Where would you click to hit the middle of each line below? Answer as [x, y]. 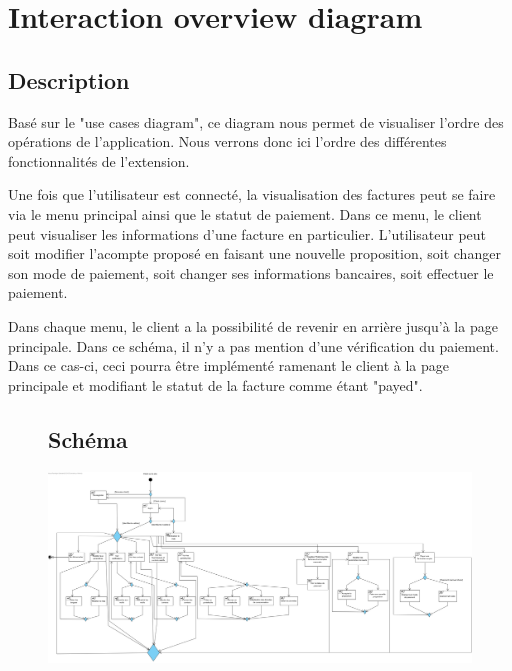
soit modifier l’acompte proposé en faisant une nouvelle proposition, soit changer [254, 253]
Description [69, 79]
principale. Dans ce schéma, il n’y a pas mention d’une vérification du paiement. [253, 345]
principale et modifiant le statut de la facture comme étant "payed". [215, 384]
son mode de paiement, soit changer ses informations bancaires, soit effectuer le [251, 272]
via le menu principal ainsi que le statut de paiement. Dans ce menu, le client [245, 213]
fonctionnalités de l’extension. [99, 160]
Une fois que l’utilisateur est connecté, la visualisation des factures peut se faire [252, 194]
